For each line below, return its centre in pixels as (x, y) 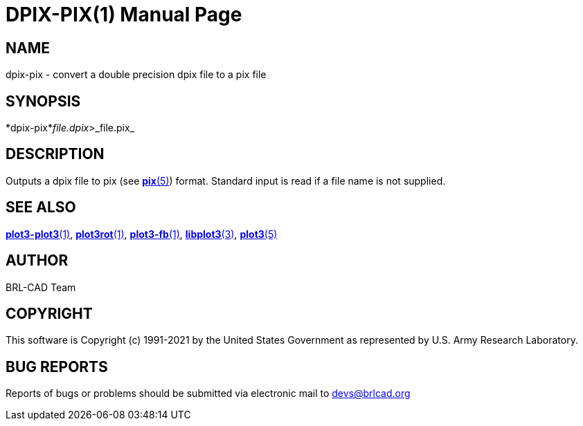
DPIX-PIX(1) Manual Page (124, 15)
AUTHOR (37, 261)
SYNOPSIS (43, 101)
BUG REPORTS (57, 367)
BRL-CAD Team (41, 287)
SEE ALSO (41, 207)
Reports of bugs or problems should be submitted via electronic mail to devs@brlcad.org (208, 393)
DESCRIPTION (55, 154)
